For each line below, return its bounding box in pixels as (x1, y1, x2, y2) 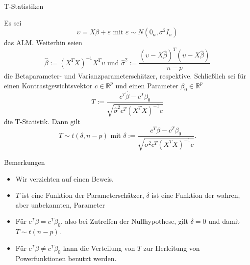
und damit (208, 216, 240, 226)
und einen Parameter (115, 80, 178, 90)
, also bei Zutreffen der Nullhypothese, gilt (60, 216, 188, 226)
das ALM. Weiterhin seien (4, 37, 82, 48)
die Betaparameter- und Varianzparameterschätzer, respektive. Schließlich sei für (4, 71, 247, 81)
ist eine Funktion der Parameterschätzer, (22, 190, 144, 200)
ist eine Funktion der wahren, (151, 190, 240, 200)
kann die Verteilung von (63, 242, 135, 253)
